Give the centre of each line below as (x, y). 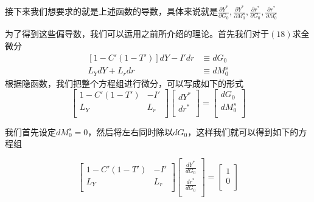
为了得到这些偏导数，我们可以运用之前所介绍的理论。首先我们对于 (137, 34)
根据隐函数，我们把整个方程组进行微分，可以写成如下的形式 (124, 83)
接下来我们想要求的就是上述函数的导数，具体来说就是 (111, 11)
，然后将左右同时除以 (131, 131)
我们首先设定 (30, 131)
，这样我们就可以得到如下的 (243, 131)
